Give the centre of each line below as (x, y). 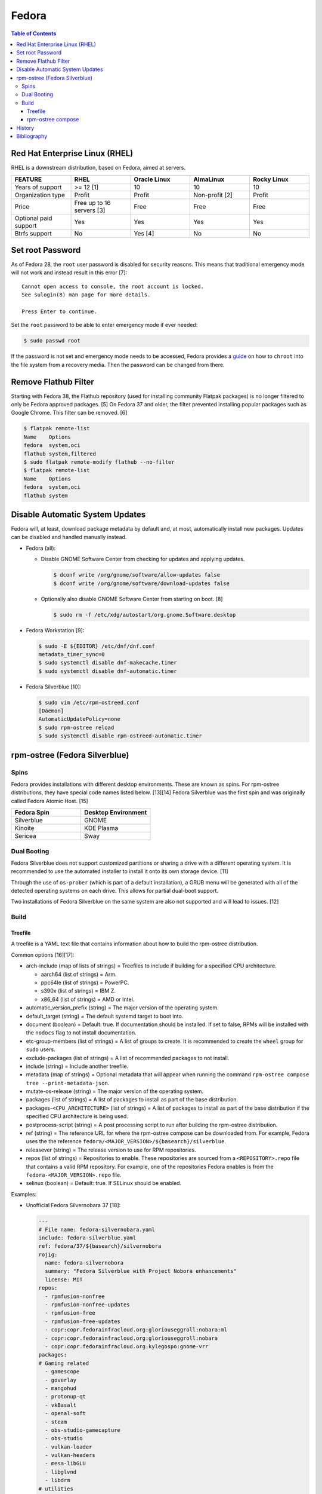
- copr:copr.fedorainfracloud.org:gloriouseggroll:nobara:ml (136, 1330)
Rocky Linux (270, 179)
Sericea (25, 836)
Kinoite (24, 828)
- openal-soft (66, 1414)
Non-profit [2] (213, 195)
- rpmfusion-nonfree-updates (88, 1305)
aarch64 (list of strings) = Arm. (79, 974)
